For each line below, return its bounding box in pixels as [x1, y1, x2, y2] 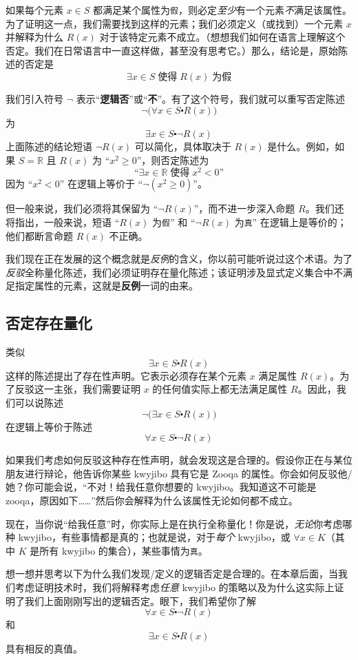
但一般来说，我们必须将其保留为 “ [6, 201, 158, 216]
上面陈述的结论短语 [6, 139, 92, 154]
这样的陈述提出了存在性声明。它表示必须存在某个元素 [6, 368, 246, 382]
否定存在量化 [6, 312, 92, 333]
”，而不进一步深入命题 [193, 201, 295, 216]
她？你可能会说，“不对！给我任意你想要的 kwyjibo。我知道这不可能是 [6, 479, 317, 494]
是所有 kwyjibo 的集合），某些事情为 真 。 [30, 543, 208, 557]
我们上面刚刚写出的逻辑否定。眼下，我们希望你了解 [24, 593, 256, 608]
